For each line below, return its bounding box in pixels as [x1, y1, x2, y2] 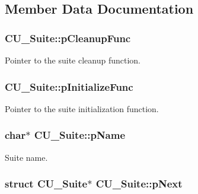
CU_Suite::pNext [95, 176, 183, 191]
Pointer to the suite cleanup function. [5, 54, 140, 66]
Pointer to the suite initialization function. [5, 102, 159, 115]
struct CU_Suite [5, 176, 88, 191]
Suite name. [5, 151, 48, 163]
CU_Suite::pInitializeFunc [5, 79, 133, 94]
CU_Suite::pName [34, 128, 126, 142]
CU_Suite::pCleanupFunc [5, 30, 131, 45]
